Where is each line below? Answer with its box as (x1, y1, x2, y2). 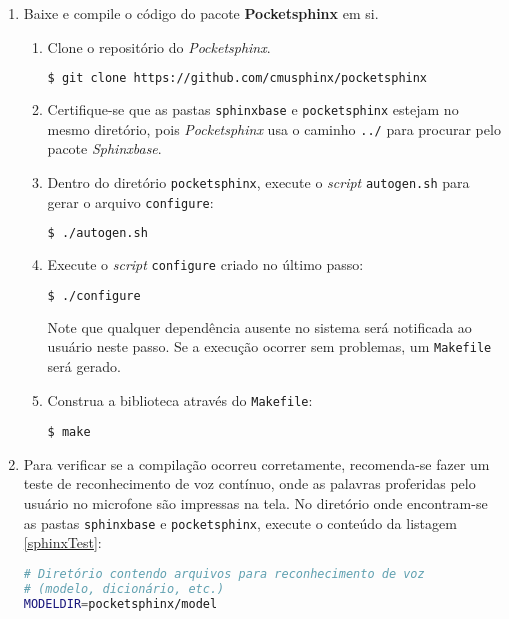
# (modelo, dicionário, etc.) (23, 581, 225, 596)
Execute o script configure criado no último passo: (47, 254, 364, 275)
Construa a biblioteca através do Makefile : (47, 389, 313, 410)
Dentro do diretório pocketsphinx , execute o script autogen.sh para (47, 171, 470, 192)
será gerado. (47, 355, 121, 376)
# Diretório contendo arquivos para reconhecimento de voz (23, 566, 425, 581)
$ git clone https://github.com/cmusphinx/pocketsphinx (47, 71, 428, 86)
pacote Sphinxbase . (47, 138, 162, 159)
